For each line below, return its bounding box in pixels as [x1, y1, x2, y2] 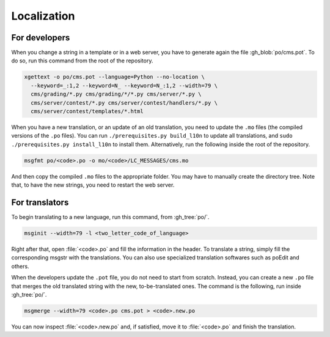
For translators [11, 197, 69, 207]
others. [11, 262, 30, 270]
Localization [11, 9, 75, 23]
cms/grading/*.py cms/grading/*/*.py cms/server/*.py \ [31, 91, 202, 98]
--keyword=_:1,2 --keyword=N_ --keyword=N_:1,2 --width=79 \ [31, 82, 218, 89]
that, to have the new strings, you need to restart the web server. [11, 181, 175, 189]
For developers [11, 32, 70, 43]
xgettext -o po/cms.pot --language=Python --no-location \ [24, 73, 205, 81]
